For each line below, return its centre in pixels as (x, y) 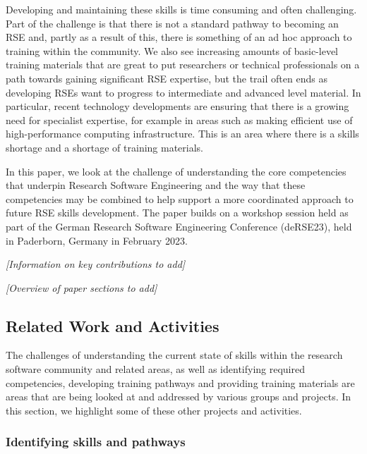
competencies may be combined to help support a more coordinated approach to (180, 198)
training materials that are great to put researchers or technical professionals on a (183, 65)
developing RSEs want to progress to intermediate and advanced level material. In (183, 92)
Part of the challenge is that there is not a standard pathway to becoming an (172, 23)
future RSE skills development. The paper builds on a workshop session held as (177, 213)
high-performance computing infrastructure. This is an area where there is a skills (182, 134)
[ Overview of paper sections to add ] (82, 287)
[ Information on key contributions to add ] (96, 264)
